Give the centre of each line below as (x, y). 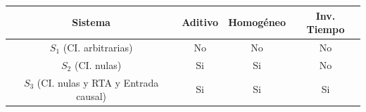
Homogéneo (257, 22)
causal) (91, 96)
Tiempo (326, 29)
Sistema (91, 22)
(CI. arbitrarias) (98, 47)
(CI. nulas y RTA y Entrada (98, 82)
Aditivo (200, 22)
